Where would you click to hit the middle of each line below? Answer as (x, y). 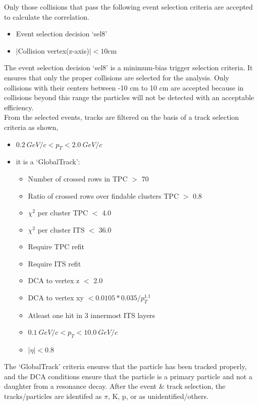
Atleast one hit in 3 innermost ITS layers (92, 315)
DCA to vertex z (54, 280)
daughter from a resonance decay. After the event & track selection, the (115, 386)
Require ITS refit (55, 263)
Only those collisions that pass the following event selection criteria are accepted (128, 7)
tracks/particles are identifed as (53, 396)
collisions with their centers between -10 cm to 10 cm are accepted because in (124, 87)
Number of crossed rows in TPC (78, 178)
